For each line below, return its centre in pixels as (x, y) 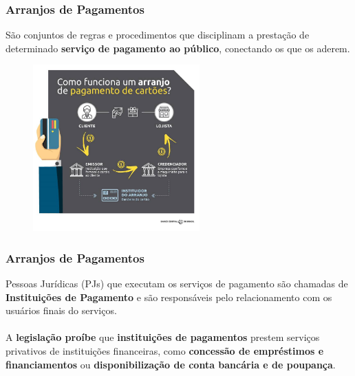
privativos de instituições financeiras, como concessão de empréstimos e (165, 351)
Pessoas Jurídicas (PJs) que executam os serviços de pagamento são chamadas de (177, 284)
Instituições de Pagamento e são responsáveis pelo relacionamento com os (169, 297)
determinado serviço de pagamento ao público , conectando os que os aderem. (178, 48)
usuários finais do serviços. (61, 310)
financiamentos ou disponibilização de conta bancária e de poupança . (171, 364)
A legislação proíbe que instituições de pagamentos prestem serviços (163, 337)
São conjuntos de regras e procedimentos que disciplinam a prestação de (158, 35)
